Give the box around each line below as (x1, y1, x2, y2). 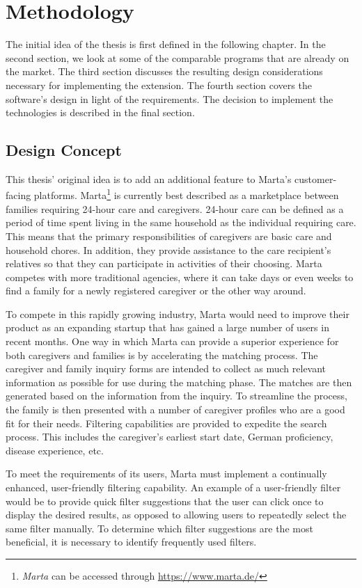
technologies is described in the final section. (6, 105, 195, 120)
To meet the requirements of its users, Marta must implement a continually (6, 466, 327, 481)
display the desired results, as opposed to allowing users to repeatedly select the (6, 507, 347, 522)
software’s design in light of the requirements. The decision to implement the (6, 91, 333, 106)
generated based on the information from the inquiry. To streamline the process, (6, 388, 347, 403)
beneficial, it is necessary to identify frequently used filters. (6, 534, 257, 549)
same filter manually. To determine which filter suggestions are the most (6, 521, 313, 535)
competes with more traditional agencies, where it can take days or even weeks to (6, 269, 354, 284)
